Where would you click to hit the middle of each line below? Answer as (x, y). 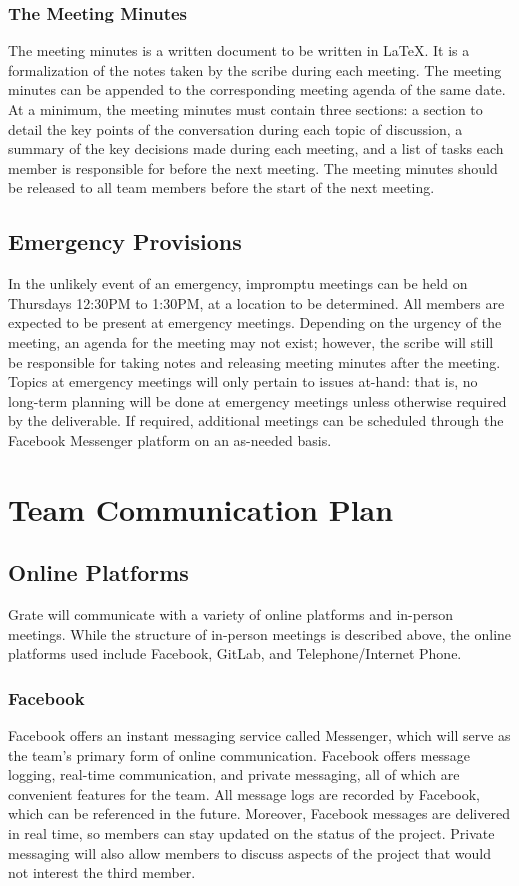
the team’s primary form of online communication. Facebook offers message (239, 754)
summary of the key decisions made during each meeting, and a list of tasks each (256, 148)
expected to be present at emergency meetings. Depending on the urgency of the (255, 322)
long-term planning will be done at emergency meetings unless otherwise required (257, 400)
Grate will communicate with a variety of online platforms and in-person (230, 614)
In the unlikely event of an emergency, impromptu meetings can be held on (238, 283)
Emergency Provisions (125, 241)
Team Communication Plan (201, 508)
